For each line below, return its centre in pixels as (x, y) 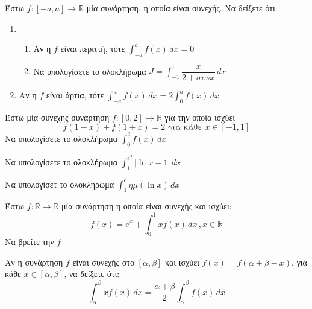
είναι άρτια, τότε (75, 95)
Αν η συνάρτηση (34, 262)
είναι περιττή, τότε (93, 49)
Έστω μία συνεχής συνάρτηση (57, 117)
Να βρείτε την (30, 242)
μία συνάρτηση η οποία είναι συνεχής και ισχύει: (147, 206)
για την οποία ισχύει (200, 117)
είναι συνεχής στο (103, 262)
